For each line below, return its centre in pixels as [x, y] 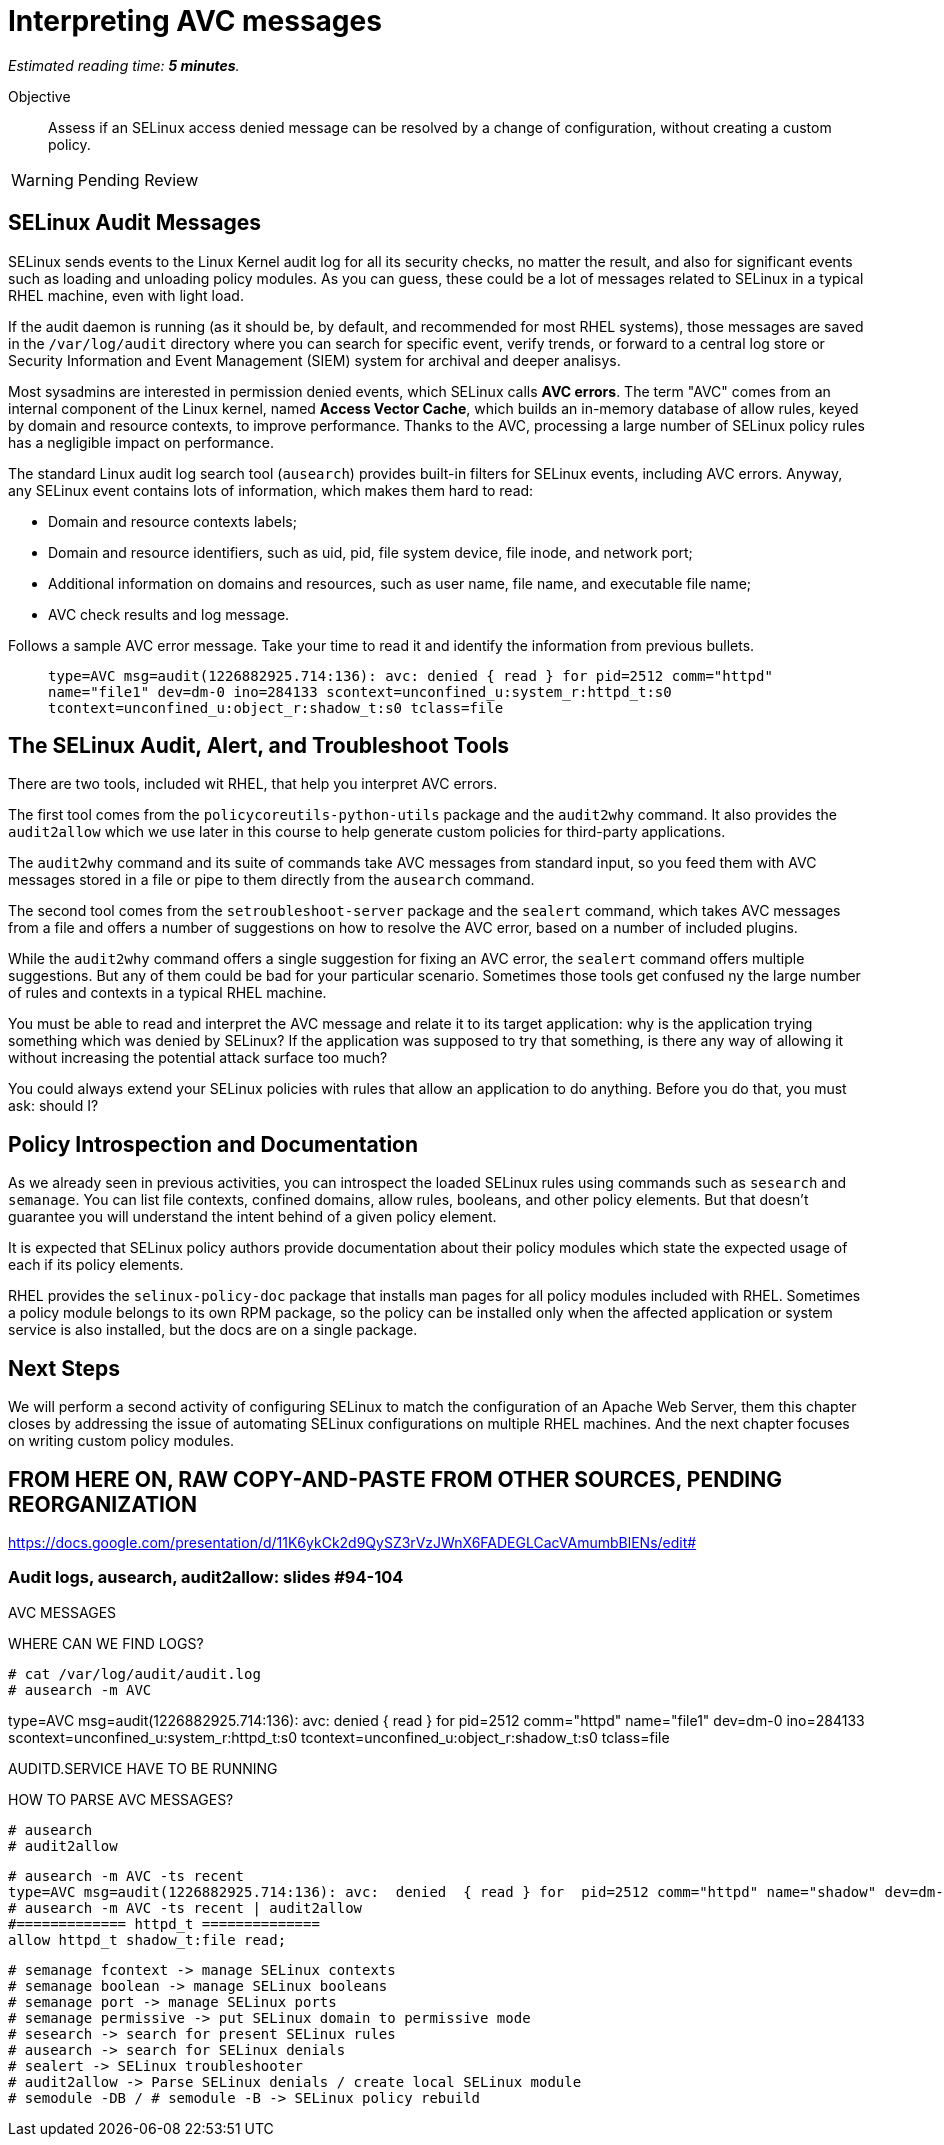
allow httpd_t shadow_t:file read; [147, 1939]
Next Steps [64, 1368]
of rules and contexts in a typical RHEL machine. [167, 993]
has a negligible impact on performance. [141, 442]
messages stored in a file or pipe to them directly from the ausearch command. [271, 880]
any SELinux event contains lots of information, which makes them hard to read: [271, 490]
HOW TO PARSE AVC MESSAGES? [121, 1799]
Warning [42, 179]
